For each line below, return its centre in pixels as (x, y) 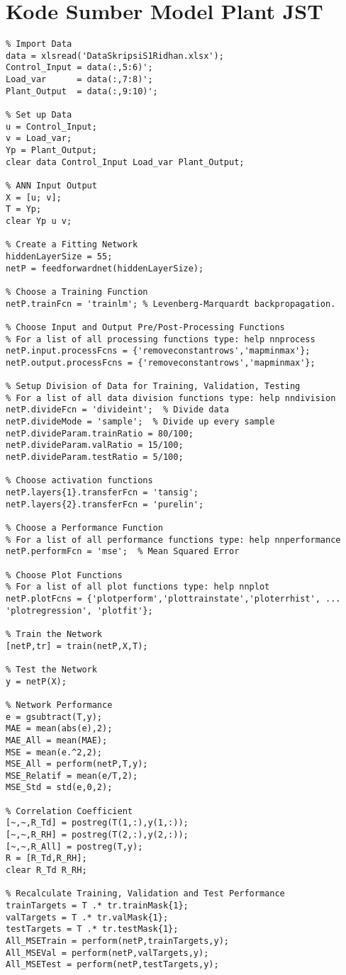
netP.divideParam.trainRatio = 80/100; (100, 433)
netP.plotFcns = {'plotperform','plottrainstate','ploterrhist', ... (173, 598)
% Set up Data (39, 115)
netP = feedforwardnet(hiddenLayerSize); (105, 268)
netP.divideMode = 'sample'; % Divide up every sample (140, 422)
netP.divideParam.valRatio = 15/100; (95, 445)
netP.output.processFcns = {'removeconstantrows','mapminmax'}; (161, 362)
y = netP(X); (36, 681)
